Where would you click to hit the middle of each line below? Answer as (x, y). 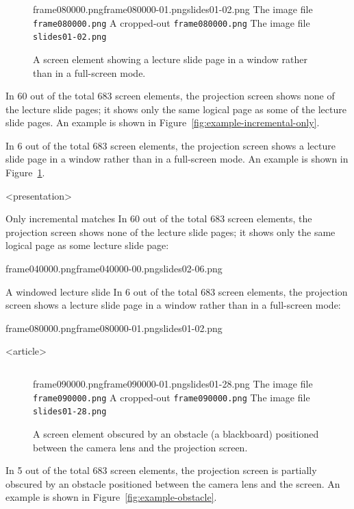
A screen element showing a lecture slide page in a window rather (170, 59)
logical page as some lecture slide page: (87, 245)
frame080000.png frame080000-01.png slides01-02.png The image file (173, 9)
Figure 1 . (25, 173)
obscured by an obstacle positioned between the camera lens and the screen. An (173, 483)
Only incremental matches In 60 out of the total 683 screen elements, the (159, 218)
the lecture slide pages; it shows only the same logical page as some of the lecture (176, 109)
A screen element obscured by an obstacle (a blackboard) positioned (176, 433)
